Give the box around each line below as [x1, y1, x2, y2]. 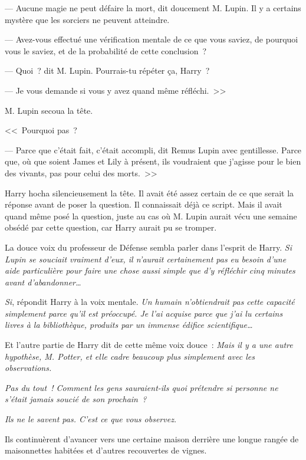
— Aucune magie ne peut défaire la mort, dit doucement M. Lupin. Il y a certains [5, 2, 301, 14]
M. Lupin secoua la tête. [5, 104, 93, 116]
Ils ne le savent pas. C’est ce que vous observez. [5, 413, 177, 425]
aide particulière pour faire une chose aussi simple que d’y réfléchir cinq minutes [5, 264, 295, 277]
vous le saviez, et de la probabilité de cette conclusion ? [5, 44, 207, 57]
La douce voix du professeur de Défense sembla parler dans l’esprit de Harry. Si [5, 241, 292, 253]
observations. [5, 362, 52, 374]
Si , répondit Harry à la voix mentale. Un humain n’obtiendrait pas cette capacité [5, 295, 295, 308]
